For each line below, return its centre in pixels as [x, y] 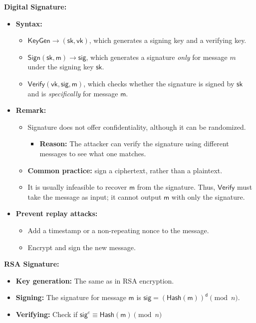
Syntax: [29, 23]
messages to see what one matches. [93, 153]
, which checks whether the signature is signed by [159, 83]
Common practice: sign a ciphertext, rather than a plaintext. [125, 170]
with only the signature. [208, 196]
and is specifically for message [73, 93]
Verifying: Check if [47, 314]
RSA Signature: [32, 264]
